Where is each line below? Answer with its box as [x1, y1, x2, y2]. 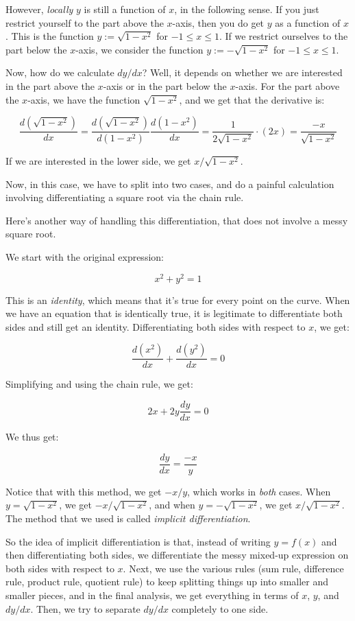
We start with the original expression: [5, 250, 164, 263]
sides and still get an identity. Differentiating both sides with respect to [5, 319, 306, 333]
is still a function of [84, 2, 166, 16]
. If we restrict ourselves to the [219, 29, 348, 43]
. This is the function [5, 29, 94, 43]
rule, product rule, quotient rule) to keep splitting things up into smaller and [5, 574, 329, 589]
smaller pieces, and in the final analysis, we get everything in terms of [5, 587, 299, 602]
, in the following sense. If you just [174, 2, 319, 16]
